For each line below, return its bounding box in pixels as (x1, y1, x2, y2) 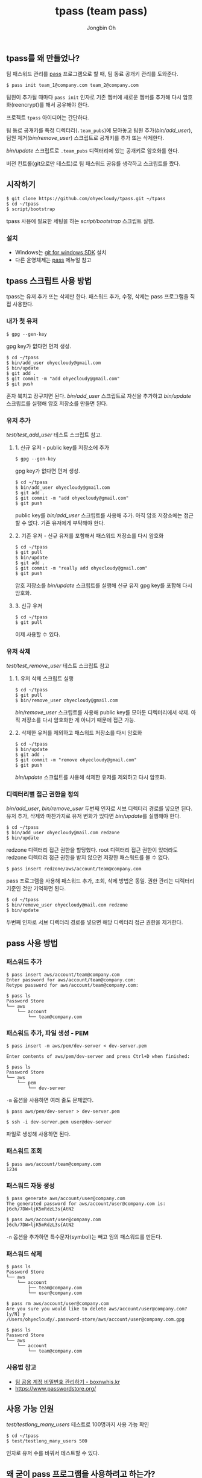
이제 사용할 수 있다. (14, 631, 60, 638)
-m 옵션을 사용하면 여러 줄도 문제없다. (6, 1096, 94, 1104)
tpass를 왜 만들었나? (6, 53, 80, 63)
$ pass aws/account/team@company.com (6, 1161, 101, 1167)
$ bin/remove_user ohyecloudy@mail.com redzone (6, 902, 128, 908)
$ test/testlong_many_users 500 (6, 1438, 87, 1444)
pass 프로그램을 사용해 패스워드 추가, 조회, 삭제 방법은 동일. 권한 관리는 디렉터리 (6, 877, 195, 884)
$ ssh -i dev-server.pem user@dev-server (6, 1119, 112, 1125)
